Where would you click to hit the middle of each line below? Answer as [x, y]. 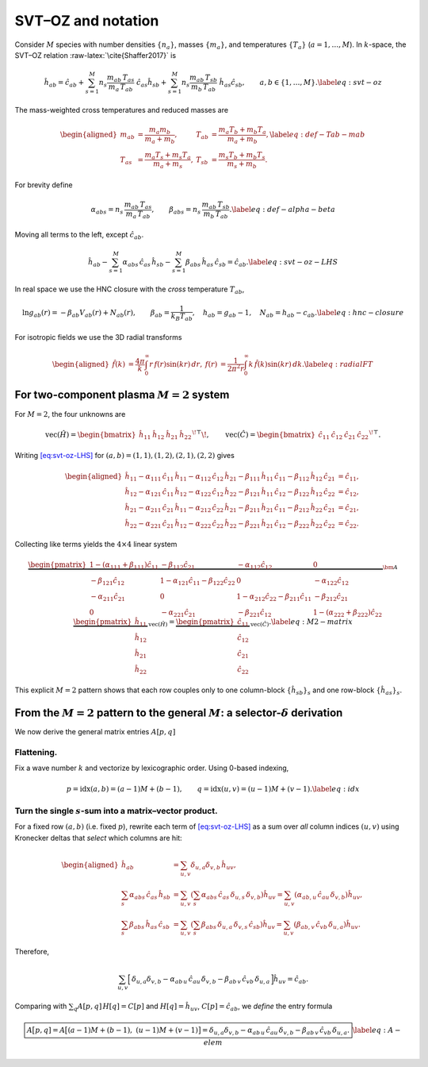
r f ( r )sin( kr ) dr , [176, 364]
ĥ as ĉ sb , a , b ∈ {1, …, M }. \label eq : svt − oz [300, 83]
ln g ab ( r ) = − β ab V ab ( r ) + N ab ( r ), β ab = [96, 314]
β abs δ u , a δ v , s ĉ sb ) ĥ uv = [242, 925]
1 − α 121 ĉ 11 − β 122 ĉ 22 [197, 582]
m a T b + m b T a [243, 131]
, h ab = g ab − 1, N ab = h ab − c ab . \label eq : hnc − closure [298, 314]
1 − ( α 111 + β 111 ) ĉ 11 [124, 566]
